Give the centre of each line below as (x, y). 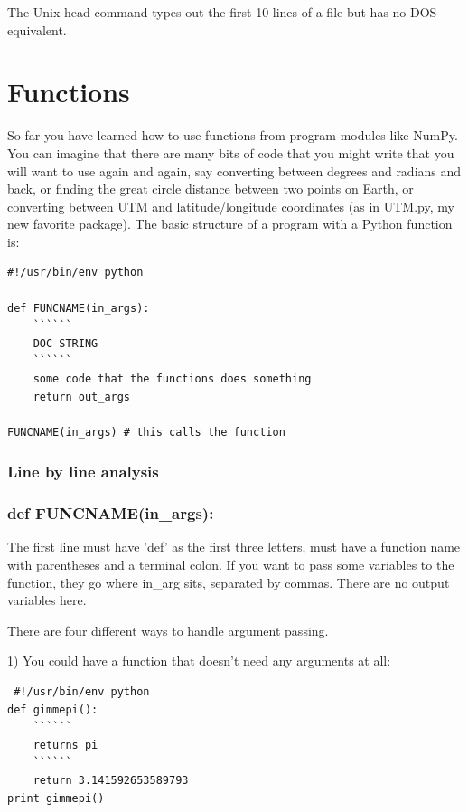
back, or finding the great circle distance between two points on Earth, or (211, 189)
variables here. (47, 600)
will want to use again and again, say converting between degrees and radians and (234, 170)
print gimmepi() (56, 798)
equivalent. (37, 29)
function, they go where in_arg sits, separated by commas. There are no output (229, 582)
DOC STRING (66, 343)
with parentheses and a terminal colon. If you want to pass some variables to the (231, 565)
